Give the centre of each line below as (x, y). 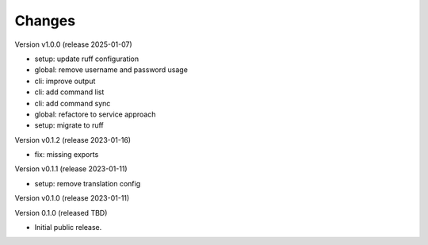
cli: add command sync (73, 103)
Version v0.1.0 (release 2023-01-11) (72, 198)
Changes (45, 21)
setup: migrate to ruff (69, 125)
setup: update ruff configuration (86, 59)
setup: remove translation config (88, 183)
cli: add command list (69, 92)
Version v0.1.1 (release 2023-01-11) (71, 169)
